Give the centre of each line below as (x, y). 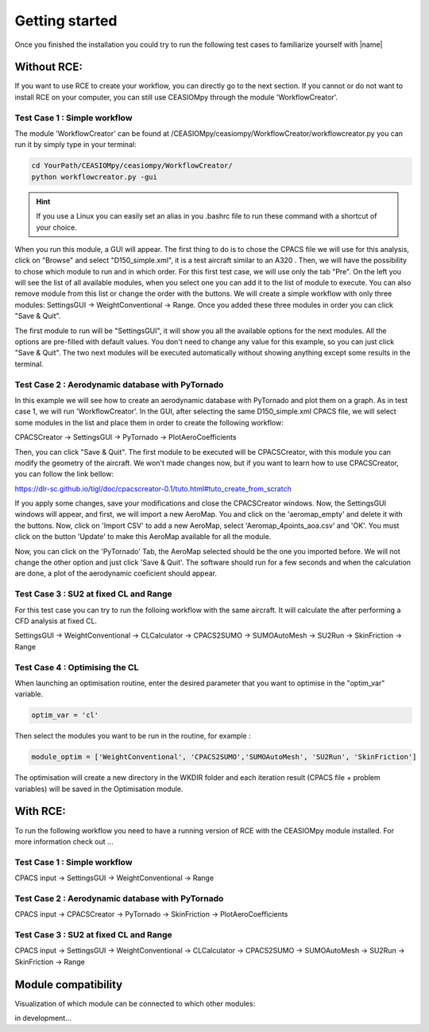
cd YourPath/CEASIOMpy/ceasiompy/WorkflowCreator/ (132, 166)
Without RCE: (49, 67)
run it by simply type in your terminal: (75, 145)
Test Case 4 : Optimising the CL (77, 667)
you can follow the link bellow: (64, 474)
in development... (43, 1018)
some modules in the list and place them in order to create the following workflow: (149, 422)
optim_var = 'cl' (65, 715)
